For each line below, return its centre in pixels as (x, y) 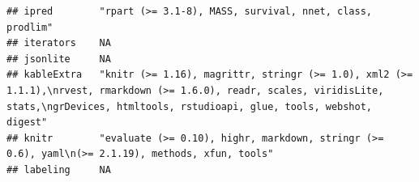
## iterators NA (59, 43)
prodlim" (30, 27)
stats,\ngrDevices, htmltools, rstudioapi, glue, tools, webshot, (190, 106)
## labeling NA (59, 169)
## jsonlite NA (59, 59)
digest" (27, 123)
